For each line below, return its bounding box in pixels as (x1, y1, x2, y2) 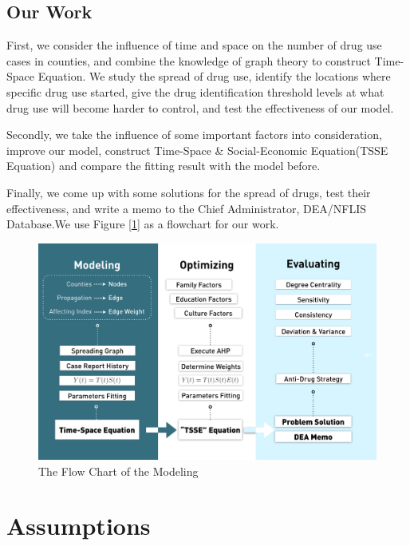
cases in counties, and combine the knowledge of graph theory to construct (6, 52, 371, 69)
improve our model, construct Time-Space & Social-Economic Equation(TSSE (6, 141, 388, 158)
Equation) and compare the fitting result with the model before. (6, 157, 321, 174)
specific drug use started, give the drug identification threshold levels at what (6, 83, 384, 100)
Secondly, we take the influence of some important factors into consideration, (6, 126, 382, 143)
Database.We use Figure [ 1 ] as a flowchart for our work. (6, 216, 279, 232)
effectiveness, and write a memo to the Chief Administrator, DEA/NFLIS (6, 200, 367, 216)
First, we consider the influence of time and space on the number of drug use (6, 37, 382, 53)
